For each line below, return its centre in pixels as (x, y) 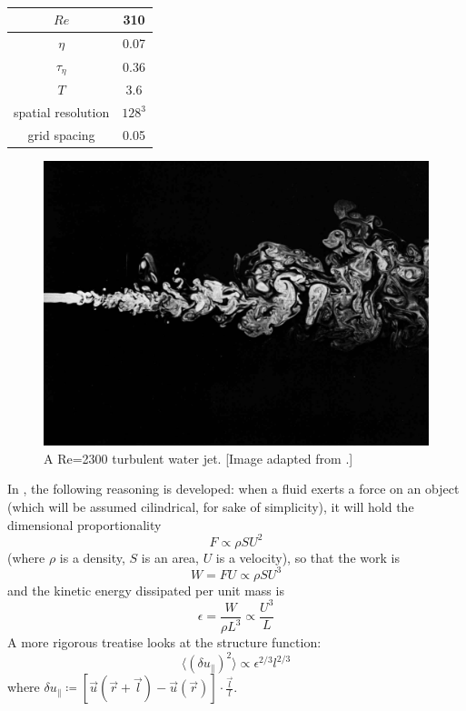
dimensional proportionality (84, 524)
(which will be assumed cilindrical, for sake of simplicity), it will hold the (211, 506)
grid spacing (61, 135)
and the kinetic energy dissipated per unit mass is (146, 590)
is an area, (170, 557)
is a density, (92, 557)
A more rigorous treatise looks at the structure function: (164, 642)
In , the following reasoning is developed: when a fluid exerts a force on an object (233, 489)
